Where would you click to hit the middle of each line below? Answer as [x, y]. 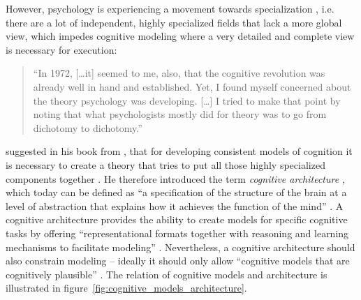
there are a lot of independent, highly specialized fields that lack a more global [174, 22]
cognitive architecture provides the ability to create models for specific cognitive [177, 219]
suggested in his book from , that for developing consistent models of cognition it [179, 151]
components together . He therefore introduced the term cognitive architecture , [175, 178]
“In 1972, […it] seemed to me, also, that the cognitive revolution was [179, 73]
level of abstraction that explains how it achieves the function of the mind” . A [175, 205]
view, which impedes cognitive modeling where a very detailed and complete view [180, 36]
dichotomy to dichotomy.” [88, 127]
